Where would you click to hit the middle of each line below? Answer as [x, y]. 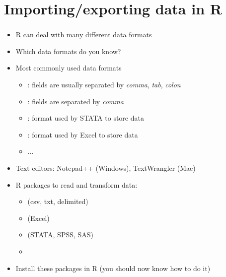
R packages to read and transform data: [76, 184]
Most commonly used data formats [69, 68]
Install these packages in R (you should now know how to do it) [113, 268]
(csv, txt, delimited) [58, 201]
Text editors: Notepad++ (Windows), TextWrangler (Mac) [106, 168]
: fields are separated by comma [75, 101]
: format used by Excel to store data [83, 134]
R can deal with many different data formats [84, 35]
